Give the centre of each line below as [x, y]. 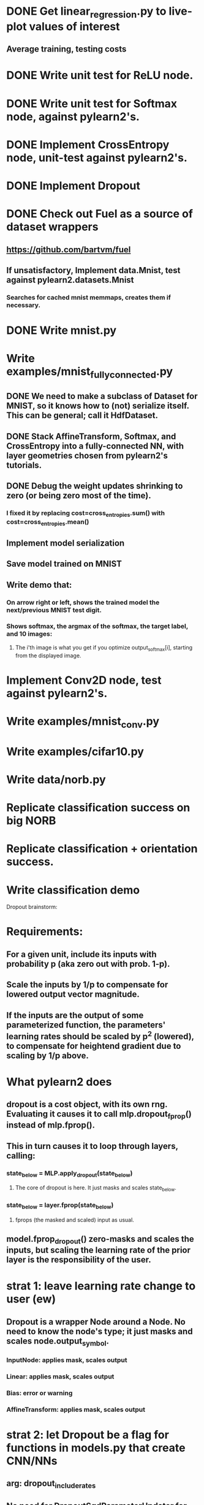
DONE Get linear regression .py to [86, 12]
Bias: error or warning [40, 1393]
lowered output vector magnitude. [73, 995]
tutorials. [24, 465]
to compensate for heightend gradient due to [94, 1046]
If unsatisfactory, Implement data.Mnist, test [93, 270]
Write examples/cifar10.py [75, 752]
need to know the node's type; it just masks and [100, 1331]
